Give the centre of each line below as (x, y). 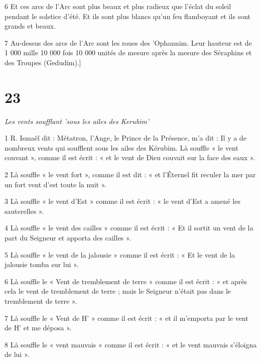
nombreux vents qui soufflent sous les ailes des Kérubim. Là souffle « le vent (121, 147)
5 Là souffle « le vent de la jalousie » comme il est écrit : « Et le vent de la (120, 254)
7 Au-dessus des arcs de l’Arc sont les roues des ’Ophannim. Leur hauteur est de (128, 42)
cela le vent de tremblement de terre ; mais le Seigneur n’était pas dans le (118, 291)
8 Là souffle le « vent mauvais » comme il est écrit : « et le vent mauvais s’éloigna (131, 344)
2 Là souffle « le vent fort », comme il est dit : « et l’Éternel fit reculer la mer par (130, 174)
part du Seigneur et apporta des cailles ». (68, 238)
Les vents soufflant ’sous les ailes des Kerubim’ (77, 121)
